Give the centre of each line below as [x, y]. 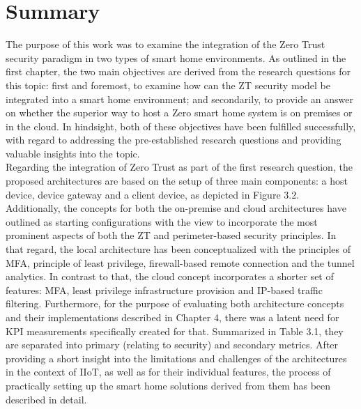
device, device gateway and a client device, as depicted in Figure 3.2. [153, 194]
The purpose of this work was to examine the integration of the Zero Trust [166, 44]
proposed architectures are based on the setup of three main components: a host [177, 181]
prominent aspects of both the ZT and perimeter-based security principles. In [171, 235]
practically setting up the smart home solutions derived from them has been [168, 385]
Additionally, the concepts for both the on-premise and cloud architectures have [176, 208]
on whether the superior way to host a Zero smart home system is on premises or [179, 113]
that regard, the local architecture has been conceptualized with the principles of [178, 249]
